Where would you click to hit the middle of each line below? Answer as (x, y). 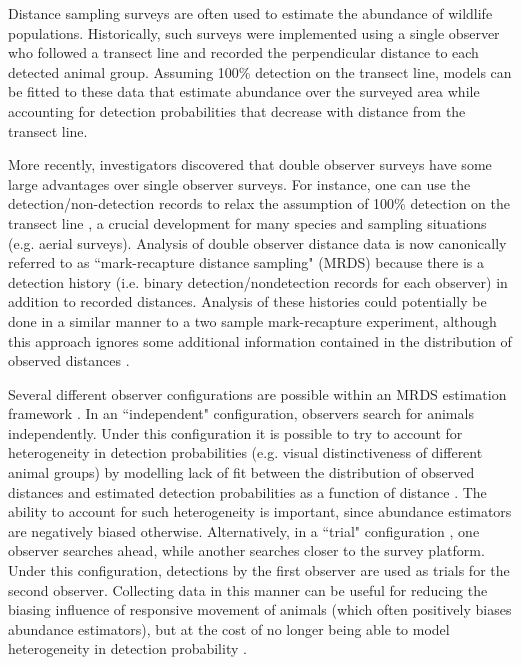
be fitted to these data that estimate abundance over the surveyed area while (244, 91)
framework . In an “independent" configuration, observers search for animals (241, 413)
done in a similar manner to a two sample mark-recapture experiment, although (252, 320)
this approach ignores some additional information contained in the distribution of (260, 340)
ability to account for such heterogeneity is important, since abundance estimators (260, 511)
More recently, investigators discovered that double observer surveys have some (250, 164)
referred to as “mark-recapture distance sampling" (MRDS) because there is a (246, 262)
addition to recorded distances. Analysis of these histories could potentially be (247, 301)
